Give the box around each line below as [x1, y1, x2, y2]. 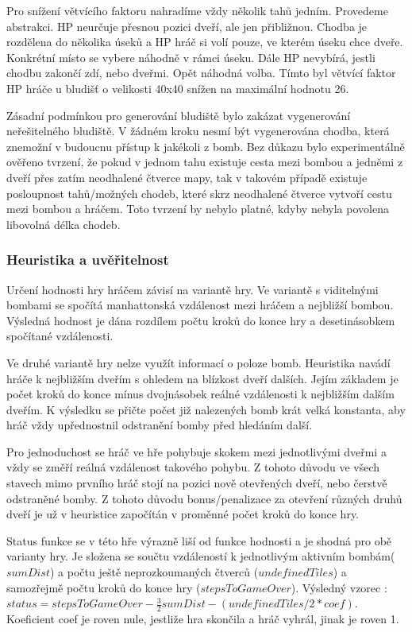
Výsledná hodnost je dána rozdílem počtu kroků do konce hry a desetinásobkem [6, 312, 395, 328]
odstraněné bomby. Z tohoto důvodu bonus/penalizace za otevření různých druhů [6, 490, 402, 506]
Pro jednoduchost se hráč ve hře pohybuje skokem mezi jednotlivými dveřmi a [6, 443, 387, 459]
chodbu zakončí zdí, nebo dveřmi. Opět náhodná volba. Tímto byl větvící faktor [6, 64, 396, 81]
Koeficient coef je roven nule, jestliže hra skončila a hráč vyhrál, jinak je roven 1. [6, 611, 399, 627]
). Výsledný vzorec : [291, 579, 387, 595]
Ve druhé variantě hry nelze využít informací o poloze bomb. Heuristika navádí [6, 354, 391, 370]
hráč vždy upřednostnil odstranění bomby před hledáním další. [6, 417, 313, 433]
